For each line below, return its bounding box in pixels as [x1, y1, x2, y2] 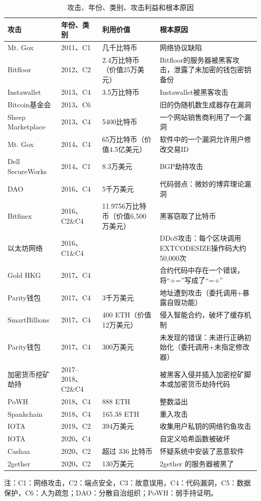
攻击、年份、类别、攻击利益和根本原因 [67, 2, 194, 12]
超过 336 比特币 [102, 446, 153, 456]
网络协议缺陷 [160, 42, 202, 53]
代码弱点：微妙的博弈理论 [160, 178, 244, 189]
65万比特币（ [102, 134, 145, 144]
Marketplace [8, 121, 46, 132]
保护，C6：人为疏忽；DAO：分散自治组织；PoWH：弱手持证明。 [4, 487, 218, 497]
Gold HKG [8, 270, 41, 280]
